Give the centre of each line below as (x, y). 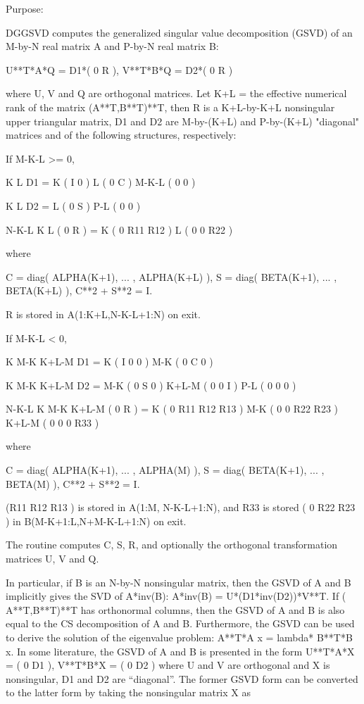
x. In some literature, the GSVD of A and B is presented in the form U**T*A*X (180, 651)
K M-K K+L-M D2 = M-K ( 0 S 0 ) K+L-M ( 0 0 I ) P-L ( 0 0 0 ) (151, 385)
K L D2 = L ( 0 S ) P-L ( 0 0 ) (73, 205)
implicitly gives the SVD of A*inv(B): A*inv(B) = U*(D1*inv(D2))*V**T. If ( (176, 596)
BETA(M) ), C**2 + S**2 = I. (73, 483)
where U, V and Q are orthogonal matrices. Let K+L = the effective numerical (176, 93)
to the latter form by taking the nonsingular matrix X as (128, 692)
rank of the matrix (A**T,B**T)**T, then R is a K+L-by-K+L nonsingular (170, 107)
